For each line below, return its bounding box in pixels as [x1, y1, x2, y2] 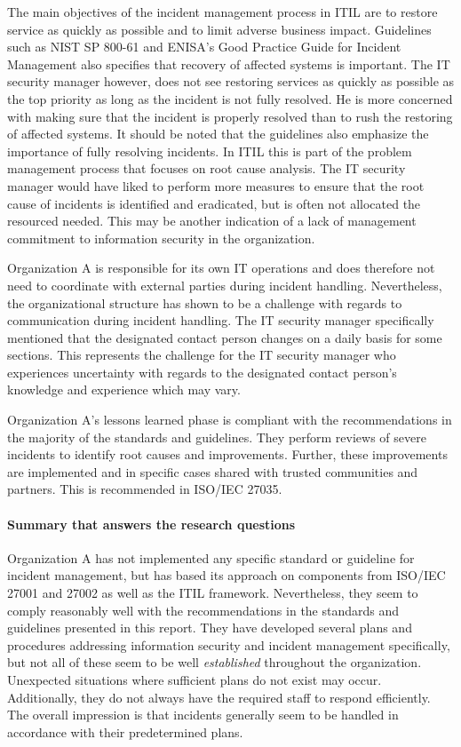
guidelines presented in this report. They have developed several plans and [7, 618, 412, 637]
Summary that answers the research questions [7, 514, 296, 533]
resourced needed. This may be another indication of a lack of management [7, 211, 417, 230]
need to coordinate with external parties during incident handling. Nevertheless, [7, 275, 442, 294]
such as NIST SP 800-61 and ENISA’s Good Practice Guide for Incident [7, 37, 401, 56]
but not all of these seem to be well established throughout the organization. [7, 653, 422, 672]
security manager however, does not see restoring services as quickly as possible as [7, 72, 455, 91]
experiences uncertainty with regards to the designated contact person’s [7, 362, 397, 381]
